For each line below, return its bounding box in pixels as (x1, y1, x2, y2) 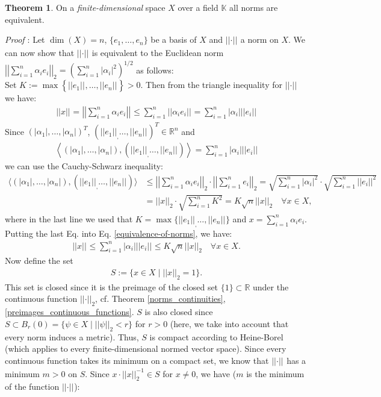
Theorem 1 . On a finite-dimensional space (5, 1, 166, 13)
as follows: (136, 63, 174, 76)
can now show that (5, 46, 75, 58)
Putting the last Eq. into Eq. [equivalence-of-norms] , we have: (5, 227, 232, 239)
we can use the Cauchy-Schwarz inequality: (5, 160, 163, 172)
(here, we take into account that (170, 317, 289, 330)
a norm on (240, 33, 279, 46)
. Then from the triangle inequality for (140, 78, 282, 91)
